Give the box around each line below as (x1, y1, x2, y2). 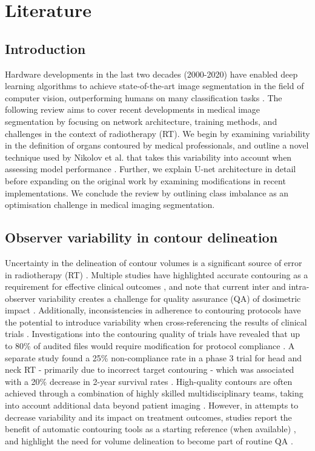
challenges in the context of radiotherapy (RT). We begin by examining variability (5, 127, 310, 139)
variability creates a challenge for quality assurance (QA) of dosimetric (38, 292, 301, 304)
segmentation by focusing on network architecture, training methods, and (5, 115, 277, 127)
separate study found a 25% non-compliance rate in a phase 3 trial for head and (5, 351, 302, 364)
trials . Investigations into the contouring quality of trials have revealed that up (5, 327, 300, 340)
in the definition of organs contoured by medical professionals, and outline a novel (5, 139, 309, 152)
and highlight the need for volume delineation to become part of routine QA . (5, 434, 293, 447)
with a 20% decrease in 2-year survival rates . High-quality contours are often (5, 375, 293, 387)
